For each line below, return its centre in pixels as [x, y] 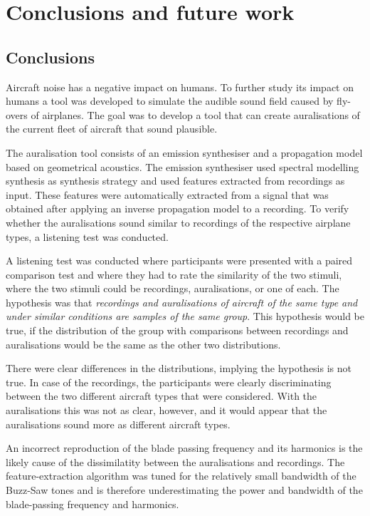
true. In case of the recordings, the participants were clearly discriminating [169, 382]
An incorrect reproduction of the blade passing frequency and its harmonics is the [184, 448]
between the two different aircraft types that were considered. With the [162, 396]
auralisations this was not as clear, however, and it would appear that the [166, 410]
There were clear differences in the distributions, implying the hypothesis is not [179, 368]
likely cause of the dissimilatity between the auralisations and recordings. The [175, 461]
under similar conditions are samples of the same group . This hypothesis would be [185, 316]
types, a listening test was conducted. [87, 236]
